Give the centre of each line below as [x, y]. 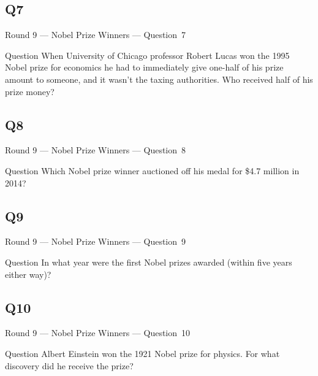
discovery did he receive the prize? [69, 365]
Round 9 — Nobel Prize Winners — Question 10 [98, 333]
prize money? [30, 91]
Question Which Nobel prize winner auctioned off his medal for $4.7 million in [152, 170]
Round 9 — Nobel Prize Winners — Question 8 [96, 150]
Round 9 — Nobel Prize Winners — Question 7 [96, 35]
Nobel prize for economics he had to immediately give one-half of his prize [144, 67]
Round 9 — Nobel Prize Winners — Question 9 [96, 241]
